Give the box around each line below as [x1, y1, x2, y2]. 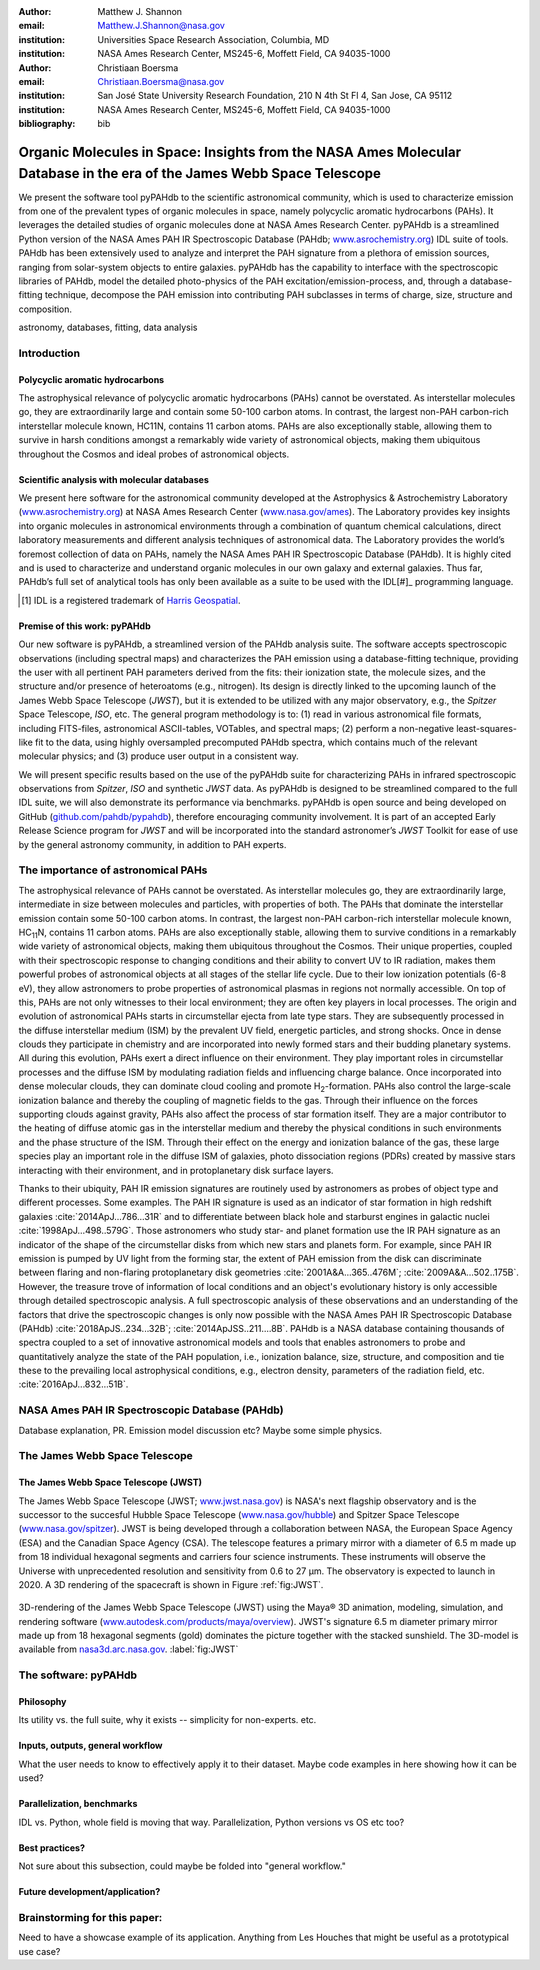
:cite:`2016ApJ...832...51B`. [18, 1378, 129, 1390]
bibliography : [18, 118, 76, 130]
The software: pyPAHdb [18, 1668, 138, 1682]
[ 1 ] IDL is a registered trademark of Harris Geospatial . [21, 594, 241, 606]
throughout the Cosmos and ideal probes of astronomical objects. [18, 448, 290, 460]
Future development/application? [18, 1885, 161, 1897]
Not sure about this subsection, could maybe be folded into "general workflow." [18, 1860, 347, 1872]
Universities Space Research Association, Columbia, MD [97, 33, 330, 45]
